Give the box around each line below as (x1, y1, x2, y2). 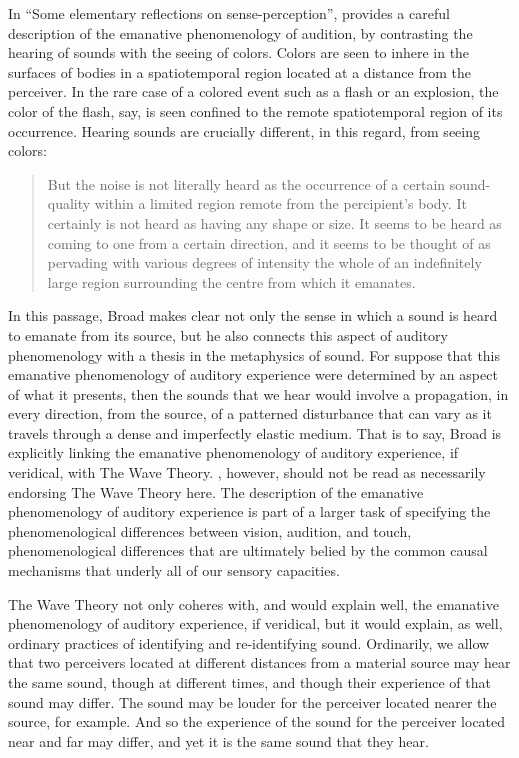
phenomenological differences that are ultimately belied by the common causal (8, 540, 488, 561)
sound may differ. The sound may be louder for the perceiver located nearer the (8, 691, 497, 712)
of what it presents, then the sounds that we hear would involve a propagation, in (8, 383, 509, 404)
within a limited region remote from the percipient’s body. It (94, 193, 467, 214)
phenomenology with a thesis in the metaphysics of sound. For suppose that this (8, 344, 501, 365)
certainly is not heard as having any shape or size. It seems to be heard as (47, 212, 502, 233)
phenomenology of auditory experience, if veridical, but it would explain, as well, (8, 613, 503, 634)
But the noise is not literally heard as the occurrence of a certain (47, 173, 446, 194)
